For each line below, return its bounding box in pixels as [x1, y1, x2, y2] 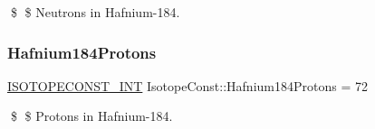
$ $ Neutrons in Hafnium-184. [10, 3, 180, 21]
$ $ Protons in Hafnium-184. [10, 106, 173, 125]
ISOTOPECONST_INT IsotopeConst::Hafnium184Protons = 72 [7, 76, 368, 95]
